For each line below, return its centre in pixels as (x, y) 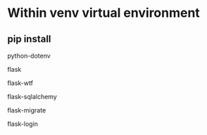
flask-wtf (20, 83)
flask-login (23, 124)
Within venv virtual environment (104, 13)
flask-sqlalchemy (32, 97)
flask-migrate (27, 110)
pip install (29, 39)
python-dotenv (29, 56)
